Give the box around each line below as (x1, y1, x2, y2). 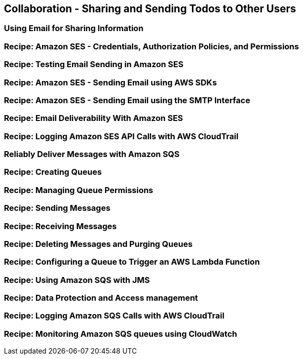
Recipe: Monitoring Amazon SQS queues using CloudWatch (4, 328, 237, 339)
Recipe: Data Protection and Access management (4, 293, 198, 303)
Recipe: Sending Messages (4, 203, 111, 213)
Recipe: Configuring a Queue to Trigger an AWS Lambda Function (4, 257, 260, 267)
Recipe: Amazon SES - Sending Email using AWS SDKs (4, 77, 217, 87)
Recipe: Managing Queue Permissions (4, 185, 153, 195)
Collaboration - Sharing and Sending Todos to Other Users (4, 2, 296, 15)
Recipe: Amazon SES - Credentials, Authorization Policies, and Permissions (4, 41, 299, 51)
